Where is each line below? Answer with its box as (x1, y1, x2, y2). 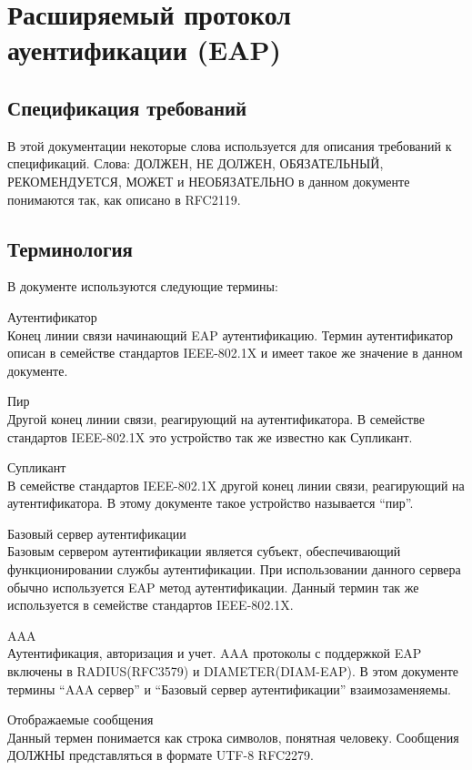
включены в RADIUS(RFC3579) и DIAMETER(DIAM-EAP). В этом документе (7, 662, 459, 681)
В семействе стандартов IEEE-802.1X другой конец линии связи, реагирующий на (7, 475, 465, 494)
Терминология (7, 234, 133, 262)
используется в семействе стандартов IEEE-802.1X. (7, 595, 294, 614)
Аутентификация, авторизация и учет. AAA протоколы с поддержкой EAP (7, 643, 422, 663)
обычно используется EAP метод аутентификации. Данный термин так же (7, 577, 419, 596)
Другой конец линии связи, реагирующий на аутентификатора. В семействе (7, 409, 425, 428)
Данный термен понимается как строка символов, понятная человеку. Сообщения (7, 727, 459, 746)
